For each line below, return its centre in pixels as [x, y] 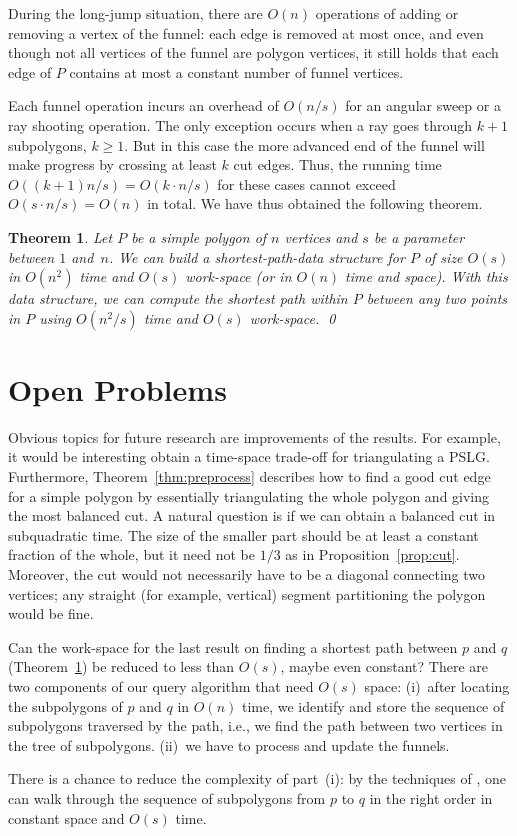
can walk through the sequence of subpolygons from [167, 797]
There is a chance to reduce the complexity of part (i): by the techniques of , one [257, 778]
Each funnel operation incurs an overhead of [143, 105]
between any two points [436, 298]
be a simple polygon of [199, 236]
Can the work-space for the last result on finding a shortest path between [233, 646]
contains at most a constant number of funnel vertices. [236, 71]
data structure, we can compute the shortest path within [178, 298]
